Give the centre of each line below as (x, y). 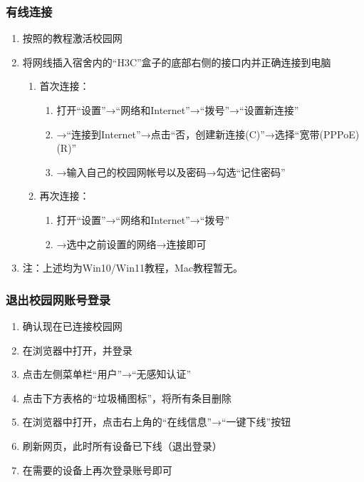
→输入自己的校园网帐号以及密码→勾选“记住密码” (171, 171)
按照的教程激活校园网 (72, 38)
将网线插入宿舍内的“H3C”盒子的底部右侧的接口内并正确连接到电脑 (177, 62)
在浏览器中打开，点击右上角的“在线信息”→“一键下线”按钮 (157, 422)
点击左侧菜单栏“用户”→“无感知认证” (107, 374)
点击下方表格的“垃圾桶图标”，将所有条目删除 (127, 398)
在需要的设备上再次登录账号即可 (97, 470)
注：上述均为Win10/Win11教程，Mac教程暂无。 (132, 268)
